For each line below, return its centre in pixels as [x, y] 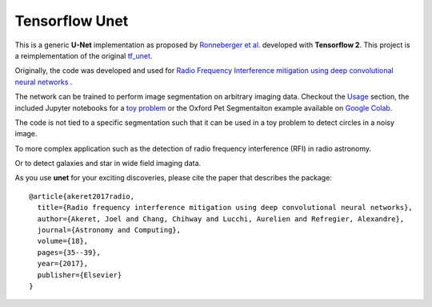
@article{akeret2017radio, [82, 196]
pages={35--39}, [69, 252]
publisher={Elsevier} [80, 275]
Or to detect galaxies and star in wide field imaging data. [108, 164]
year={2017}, [63, 264]
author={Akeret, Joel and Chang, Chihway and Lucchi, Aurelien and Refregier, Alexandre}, [221, 219]
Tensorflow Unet [72, 21]
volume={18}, [63, 241]
